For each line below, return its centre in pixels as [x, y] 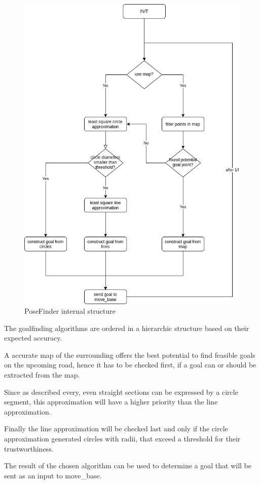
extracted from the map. [42, 375]
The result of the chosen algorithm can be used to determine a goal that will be [128, 466]
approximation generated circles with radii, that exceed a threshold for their [122, 439]
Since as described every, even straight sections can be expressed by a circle [121, 392]
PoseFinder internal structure [70, 311]
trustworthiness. [29, 448]
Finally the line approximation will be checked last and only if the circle [116, 429]
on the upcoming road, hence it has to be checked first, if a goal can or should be [130, 365]
